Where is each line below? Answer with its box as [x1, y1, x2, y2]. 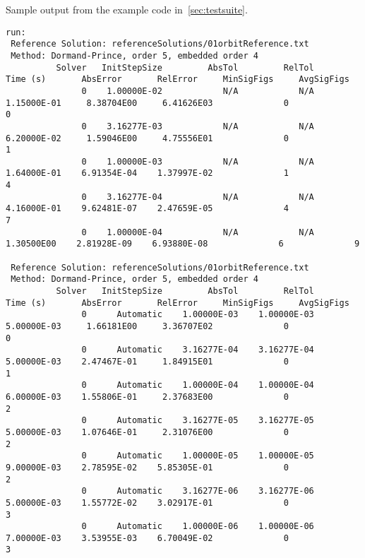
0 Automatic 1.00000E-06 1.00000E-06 [81, 521, 314, 532]
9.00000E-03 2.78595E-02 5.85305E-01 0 [6, 462, 289, 473]
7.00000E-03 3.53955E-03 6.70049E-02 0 [6, 533, 289, 543]
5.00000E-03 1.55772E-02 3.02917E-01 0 [6, 497, 289, 508]
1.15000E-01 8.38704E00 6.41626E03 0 [6, 97, 289, 108]
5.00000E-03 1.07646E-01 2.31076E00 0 [6, 427, 289, 437]
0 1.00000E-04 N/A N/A [81, 227, 314, 237]
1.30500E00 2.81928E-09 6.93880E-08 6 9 [6, 239, 360, 249]
